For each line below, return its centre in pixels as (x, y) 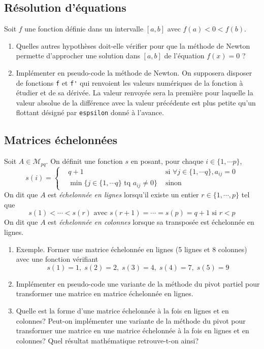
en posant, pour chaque (167, 161)
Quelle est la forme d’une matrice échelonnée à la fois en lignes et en (122, 310)
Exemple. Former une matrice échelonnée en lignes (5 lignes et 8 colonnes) (131, 249)
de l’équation (184, 56)
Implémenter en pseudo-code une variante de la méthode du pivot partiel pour (138, 283)
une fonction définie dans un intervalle (84, 29)
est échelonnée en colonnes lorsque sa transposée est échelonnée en (151, 222)
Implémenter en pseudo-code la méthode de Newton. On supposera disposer (134, 72)
